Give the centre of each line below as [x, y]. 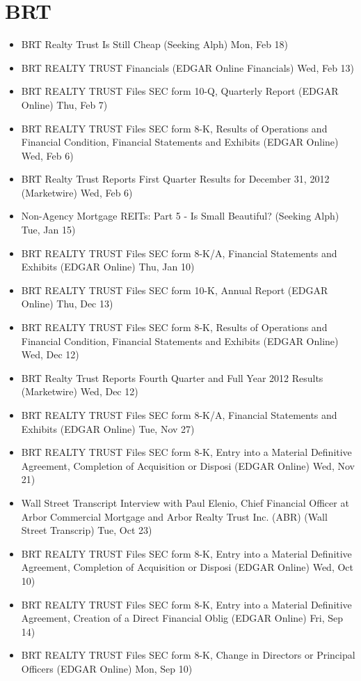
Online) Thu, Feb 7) [64, 104]
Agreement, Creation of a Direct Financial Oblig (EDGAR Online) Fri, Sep [182, 618]
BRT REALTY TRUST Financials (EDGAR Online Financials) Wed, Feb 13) [188, 67]
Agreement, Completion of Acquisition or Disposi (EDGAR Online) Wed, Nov [188, 465]
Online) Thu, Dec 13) [67, 304]
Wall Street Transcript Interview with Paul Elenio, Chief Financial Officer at [185, 502]
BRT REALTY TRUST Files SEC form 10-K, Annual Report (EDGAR [175, 290]
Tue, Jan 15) [48, 230]
